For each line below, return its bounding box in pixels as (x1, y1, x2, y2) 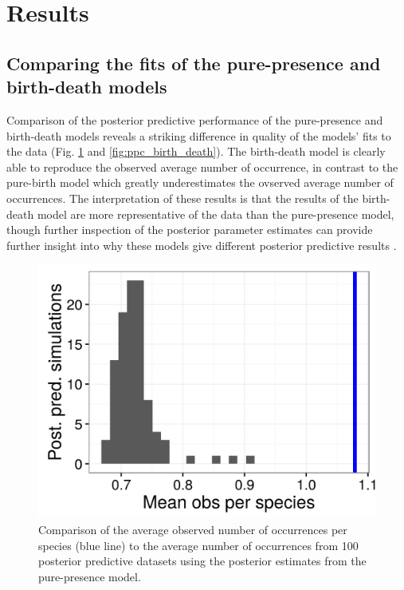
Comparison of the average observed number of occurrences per (38, 521, 347, 537)
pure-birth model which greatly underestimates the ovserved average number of (6, 174, 394, 191)
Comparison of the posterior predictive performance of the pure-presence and (6, 111, 383, 128)
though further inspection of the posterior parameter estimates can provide (6, 221, 373, 238)
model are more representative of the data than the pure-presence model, (37, 205, 394, 222)
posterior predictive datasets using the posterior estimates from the (38, 552, 367, 569)
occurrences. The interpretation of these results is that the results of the (6, 189, 359, 206)
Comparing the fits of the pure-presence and (6, 50, 381, 75)
